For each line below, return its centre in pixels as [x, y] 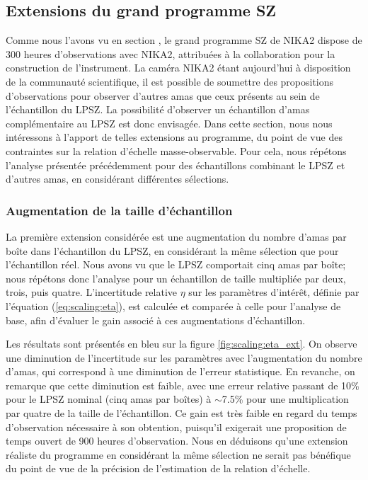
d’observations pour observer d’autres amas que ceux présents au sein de [163, 95]
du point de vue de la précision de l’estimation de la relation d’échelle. [158, 468]
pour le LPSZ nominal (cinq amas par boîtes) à [109, 399]
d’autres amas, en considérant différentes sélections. [117, 179]
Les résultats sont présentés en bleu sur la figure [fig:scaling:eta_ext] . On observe [182, 344]
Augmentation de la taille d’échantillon [119, 210]
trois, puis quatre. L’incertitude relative [92, 292]
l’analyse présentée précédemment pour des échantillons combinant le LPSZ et [176, 165]
